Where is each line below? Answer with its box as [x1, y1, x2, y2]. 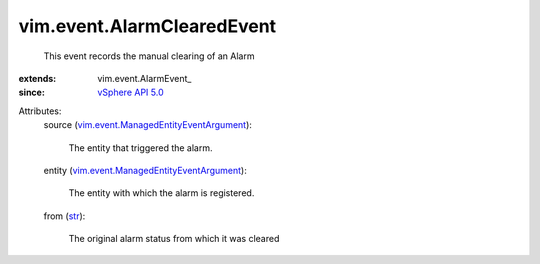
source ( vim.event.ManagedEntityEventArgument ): [43, 119, 252, 131]
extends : [18, 72, 57, 84]
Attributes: [18, 105, 62, 117]
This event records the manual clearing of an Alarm [43, 50, 255, 62]
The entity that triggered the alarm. [68, 141, 213, 154]
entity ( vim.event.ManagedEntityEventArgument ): [43, 164, 247, 176]
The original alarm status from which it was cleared [68, 233, 280, 245]
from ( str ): [43, 210, 86, 222]
